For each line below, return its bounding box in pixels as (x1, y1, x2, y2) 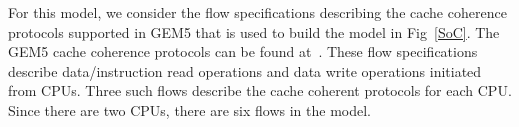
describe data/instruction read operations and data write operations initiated (8, 60, 482, 81)
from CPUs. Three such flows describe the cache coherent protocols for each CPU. (8, 80, 512, 101)
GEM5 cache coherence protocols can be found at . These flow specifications (8, 41, 478, 62)
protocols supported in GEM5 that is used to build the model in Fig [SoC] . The (8, 21, 500, 42)
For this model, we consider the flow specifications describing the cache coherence (8, 2, 507, 22)
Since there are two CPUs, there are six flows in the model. (8, 99, 371, 120)
